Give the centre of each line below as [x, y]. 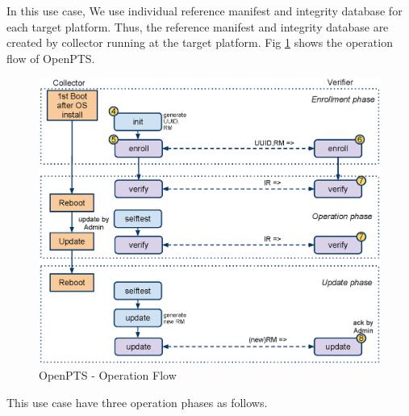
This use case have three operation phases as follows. [137, 402]
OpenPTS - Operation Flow [108, 375]
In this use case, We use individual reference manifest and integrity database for [204, 11]
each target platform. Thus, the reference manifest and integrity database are [198, 26]
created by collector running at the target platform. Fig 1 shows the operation [200, 42]
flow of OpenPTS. [51, 58]
